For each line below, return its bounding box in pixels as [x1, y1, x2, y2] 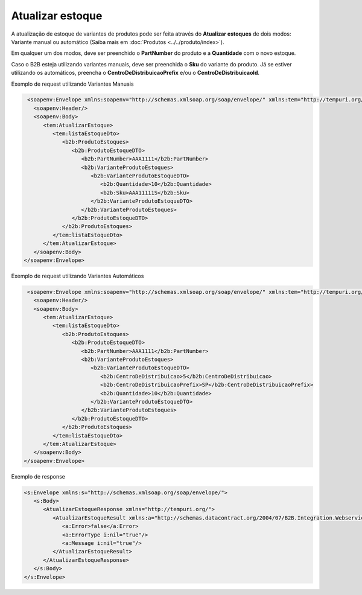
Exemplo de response [11, 472, 66, 480]
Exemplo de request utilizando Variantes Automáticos [11, 272, 144, 279]
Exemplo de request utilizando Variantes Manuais [11, 80, 134, 87]
